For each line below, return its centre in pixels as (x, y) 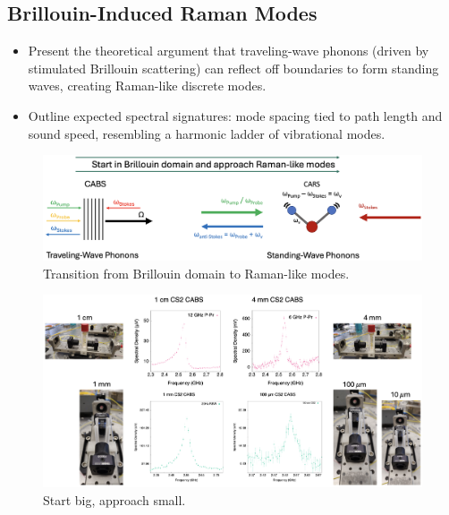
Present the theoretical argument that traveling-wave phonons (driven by (229, 51)
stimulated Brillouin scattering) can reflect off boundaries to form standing (233, 68)
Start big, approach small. (114, 499)
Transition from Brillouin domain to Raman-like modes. (196, 273)
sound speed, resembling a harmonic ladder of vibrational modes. (207, 133)
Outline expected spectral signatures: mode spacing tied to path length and (235, 115)
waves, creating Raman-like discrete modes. (147, 86)
